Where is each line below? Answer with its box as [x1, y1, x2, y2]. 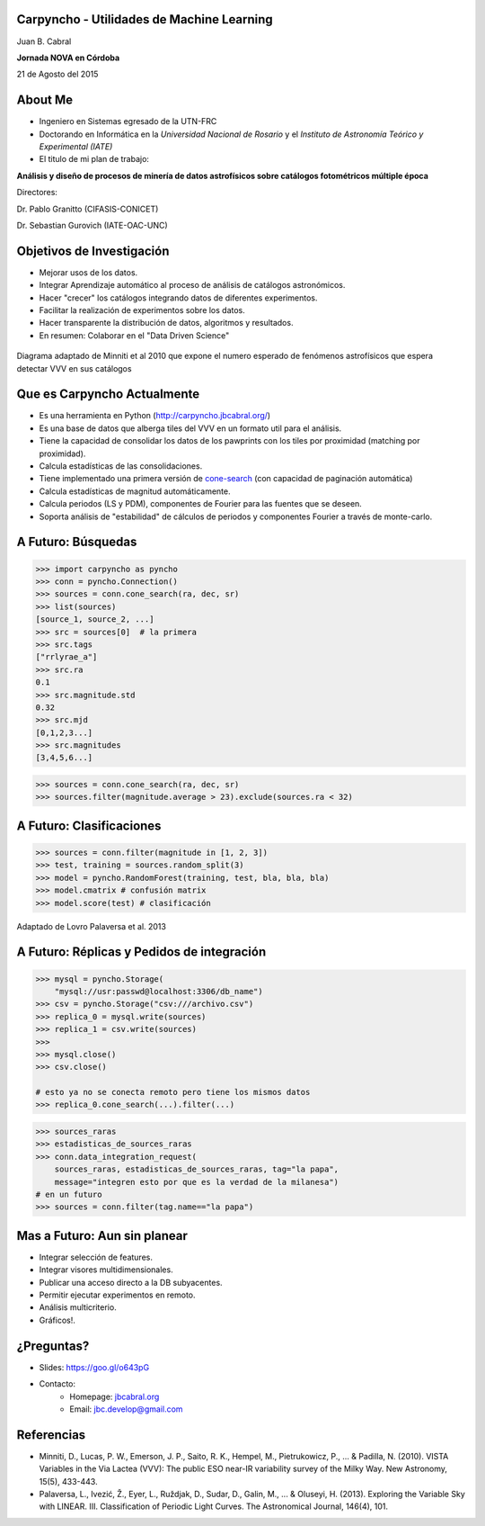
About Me [16, 93, 74, 108]
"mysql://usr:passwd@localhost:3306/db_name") [54, 986, 264, 996]
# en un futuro [35, 1189, 102, 1200]
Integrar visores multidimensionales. [39, 1264, 174, 1275]
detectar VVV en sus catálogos [16, 363, 132, 373]
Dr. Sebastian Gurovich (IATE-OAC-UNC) [16, 220, 168, 230]
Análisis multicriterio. [39, 1302, 117, 1313]
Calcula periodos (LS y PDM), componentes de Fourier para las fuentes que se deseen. [39, 498, 363, 509]
